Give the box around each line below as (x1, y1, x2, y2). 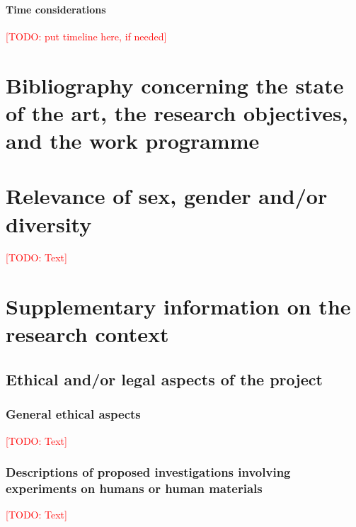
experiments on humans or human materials (6, 480, 263, 497)
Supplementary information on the (6, 292, 351, 321)
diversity (6, 209, 92, 238)
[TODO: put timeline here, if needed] (6, 28, 167, 43)
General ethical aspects (6, 405, 141, 423)
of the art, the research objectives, (6, 98, 348, 127)
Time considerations (6, 1, 106, 16)
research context (6, 319, 169, 348)
